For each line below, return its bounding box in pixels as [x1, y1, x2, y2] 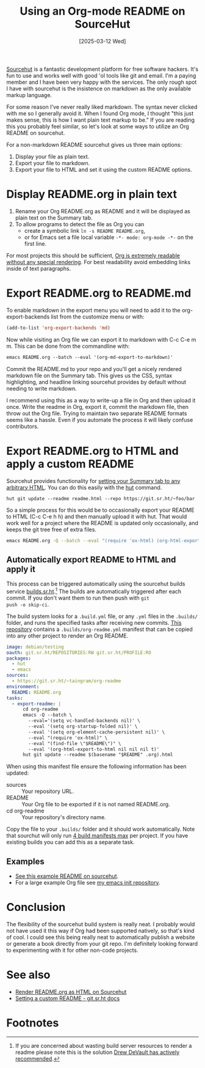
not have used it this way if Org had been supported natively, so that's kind [6, 927, 195, 935]
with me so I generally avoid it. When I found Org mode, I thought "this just [6, 109, 194, 117]
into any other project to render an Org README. [6, 632, 129, 639]
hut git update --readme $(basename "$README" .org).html [22, 752, 173, 758]
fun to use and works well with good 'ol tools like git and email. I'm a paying [6, 72, 196, 79]
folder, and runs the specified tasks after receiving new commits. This [6, 619, 182, 626]
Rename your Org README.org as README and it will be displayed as [15, 207, 190, 215]
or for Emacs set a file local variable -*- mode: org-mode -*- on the [24, 234, 193, 241]
